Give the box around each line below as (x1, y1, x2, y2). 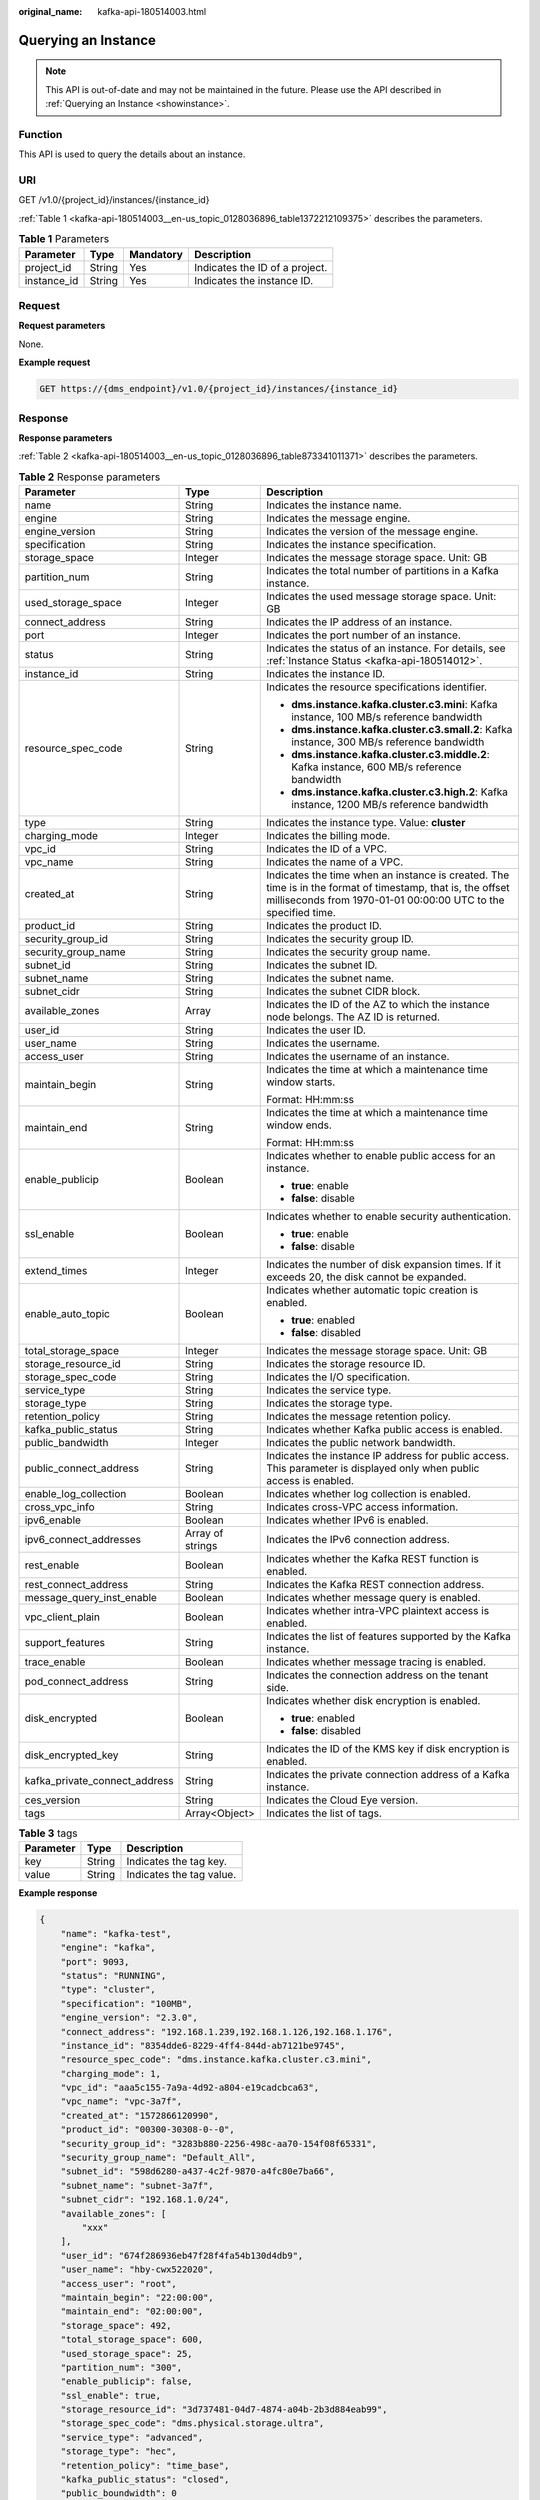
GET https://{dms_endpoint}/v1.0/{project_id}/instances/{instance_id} (39, 383, 399, 395)
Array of (185, 1526, 224, 1540)
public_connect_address (24, 1461, 140, 1475)
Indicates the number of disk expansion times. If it (266, 1258, 502, 1272)
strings (185, 1539, 218, 1553)
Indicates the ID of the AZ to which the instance (266, 998, 490, 1012)
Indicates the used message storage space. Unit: (266, 590, 497, 604)
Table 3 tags (18, 1826, 78, 1840)
